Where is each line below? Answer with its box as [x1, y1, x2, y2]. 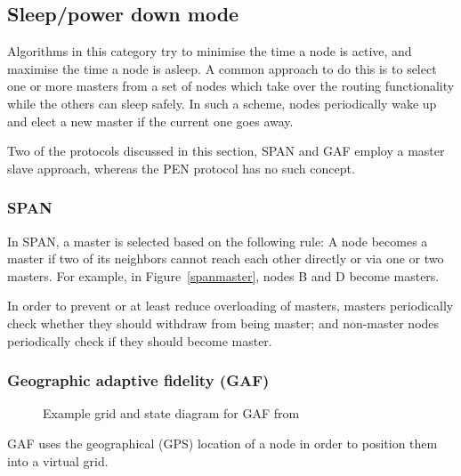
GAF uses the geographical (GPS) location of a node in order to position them [7, 433, 438, 452]
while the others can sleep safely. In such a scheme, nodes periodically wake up [7, 93, 437, 112]
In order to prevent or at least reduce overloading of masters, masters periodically [7, 296, 454, 315]
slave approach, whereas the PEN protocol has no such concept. [7, 158, 355, 177]
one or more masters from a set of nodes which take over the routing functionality [7, 77, 455, 95]
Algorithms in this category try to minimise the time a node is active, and [7, 42, 412, 61]
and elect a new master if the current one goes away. [7, 111, 294, 130]
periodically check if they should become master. [7, 331, 272, 350]
